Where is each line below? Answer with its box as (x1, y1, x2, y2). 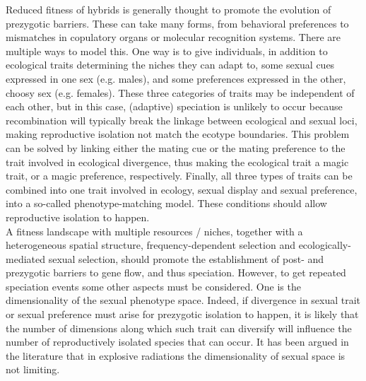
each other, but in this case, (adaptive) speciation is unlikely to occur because (6, 99, 343, 114)
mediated (6, 251, 45, 266)
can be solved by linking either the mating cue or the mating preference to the (6, 140, 346, 155)
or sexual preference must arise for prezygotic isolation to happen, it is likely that (6, 307, 359, 322)
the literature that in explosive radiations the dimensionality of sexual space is (6, 348, 346, 363)
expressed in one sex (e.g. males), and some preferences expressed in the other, (6, 71, 346, 86)
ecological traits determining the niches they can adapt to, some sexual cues (6, 57, 335, 72)
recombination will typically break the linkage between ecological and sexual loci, (6, 112, 358, 127)
